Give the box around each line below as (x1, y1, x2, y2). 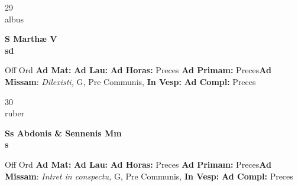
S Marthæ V (5, 32, 57, 45)
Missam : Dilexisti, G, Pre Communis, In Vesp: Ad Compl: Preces (5, 75, 256, 87)
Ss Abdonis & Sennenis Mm (5, 126, 122, 139)
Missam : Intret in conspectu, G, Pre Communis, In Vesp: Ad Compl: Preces (5, 169, 293, 182)
